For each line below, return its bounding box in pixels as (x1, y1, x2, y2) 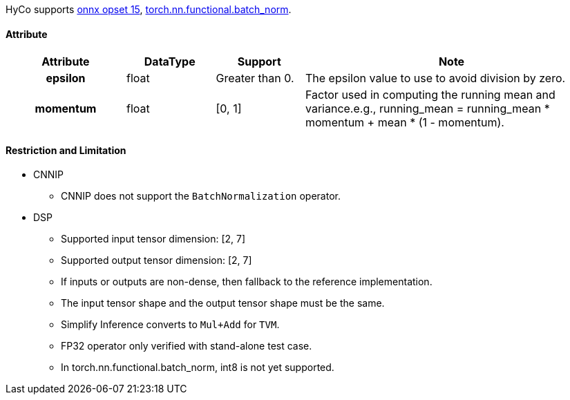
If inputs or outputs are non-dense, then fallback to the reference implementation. (61, 276, 433, 288)
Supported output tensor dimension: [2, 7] (61, 254, 252, 267)
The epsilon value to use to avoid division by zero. (305, 71, 566, 86)
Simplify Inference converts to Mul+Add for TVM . (61, 318, 280, 331)
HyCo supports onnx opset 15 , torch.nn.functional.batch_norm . (6, 3, 292, 15)
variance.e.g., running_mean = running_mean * (305, 102, 550, 116)
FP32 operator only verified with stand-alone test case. (61, 340, 312, 352)
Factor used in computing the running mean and (305, 88, 555, 102)
